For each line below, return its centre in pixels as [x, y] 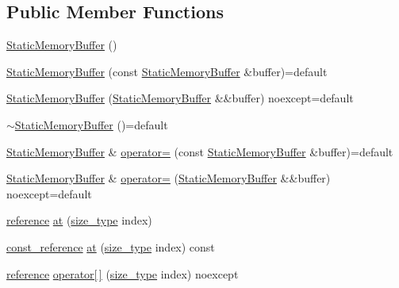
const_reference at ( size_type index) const [111, 246]
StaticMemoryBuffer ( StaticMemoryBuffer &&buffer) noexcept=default [180, 98]
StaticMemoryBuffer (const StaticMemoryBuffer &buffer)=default [167, 71]
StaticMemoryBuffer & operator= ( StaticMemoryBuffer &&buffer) [169, 178]
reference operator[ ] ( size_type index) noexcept [123, 273]
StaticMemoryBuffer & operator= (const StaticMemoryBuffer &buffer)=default [200, 151]
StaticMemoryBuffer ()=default [91, 124]
